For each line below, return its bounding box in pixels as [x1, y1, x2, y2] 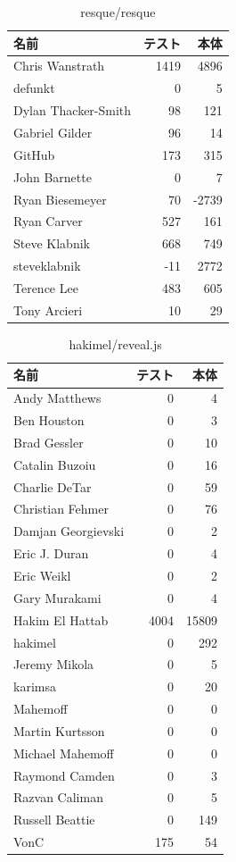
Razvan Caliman [13, 788, 103, 807]
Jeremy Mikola [13, 655, 94, 674]
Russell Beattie [13, 810, 95, 829]
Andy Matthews [13, 389, 102, 407]
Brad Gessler [13, 432, 84, 451]
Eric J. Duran [13, 544, 89, 563]
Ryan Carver [13, 212, 83, 230]
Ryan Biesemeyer [13, 189, 107, 208]
